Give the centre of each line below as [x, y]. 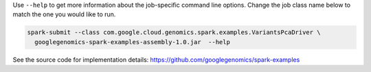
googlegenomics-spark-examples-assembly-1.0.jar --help [132, 42]
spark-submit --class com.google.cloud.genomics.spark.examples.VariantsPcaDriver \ [174, 33]
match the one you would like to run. [64, 14]
